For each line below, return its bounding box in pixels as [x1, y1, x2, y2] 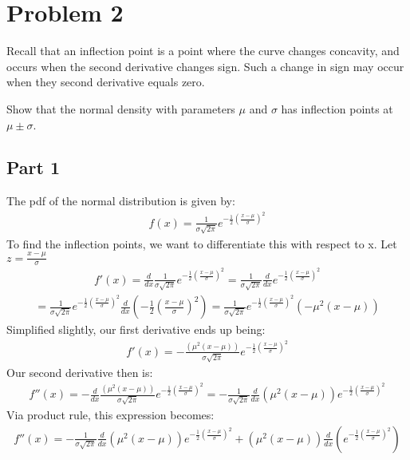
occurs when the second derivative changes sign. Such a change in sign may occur [6, 57, 404, 74]
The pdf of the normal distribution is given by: [6, 192, 235, 209]
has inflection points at [281, 100, 393, 117]
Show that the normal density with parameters [6, 100, 235, 117]
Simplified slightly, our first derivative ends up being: [6, 321, 266, 338]
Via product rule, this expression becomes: [6, 406, 215, 423]
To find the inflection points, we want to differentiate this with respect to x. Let [6, 235, 397, 252]
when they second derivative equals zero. [6, 73, 205, 90]
